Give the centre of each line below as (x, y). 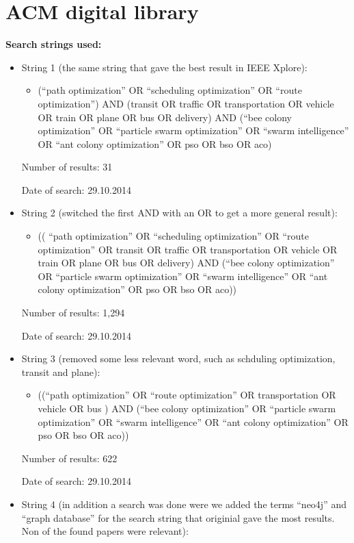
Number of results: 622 (69, 458)
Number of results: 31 (67, 167)
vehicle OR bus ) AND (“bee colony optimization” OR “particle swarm (187, 408)
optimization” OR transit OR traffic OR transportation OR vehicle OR (188, 249)
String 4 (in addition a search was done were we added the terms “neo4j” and (184, 504)
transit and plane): (61, 371)
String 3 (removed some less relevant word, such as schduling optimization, (178, 358)
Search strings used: (54, 44)
